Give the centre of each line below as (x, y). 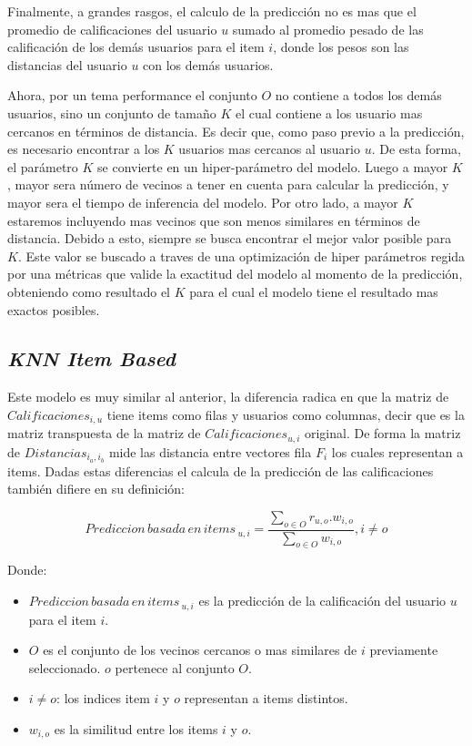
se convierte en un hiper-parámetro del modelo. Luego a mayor (273, 166)
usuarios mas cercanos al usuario (269, 149)
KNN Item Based (91, 358)
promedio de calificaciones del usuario (112, 29)
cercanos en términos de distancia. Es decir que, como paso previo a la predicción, (236, 131)
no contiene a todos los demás (358, 95)
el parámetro (43, 166)
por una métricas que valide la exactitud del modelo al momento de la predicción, (235, 274)
